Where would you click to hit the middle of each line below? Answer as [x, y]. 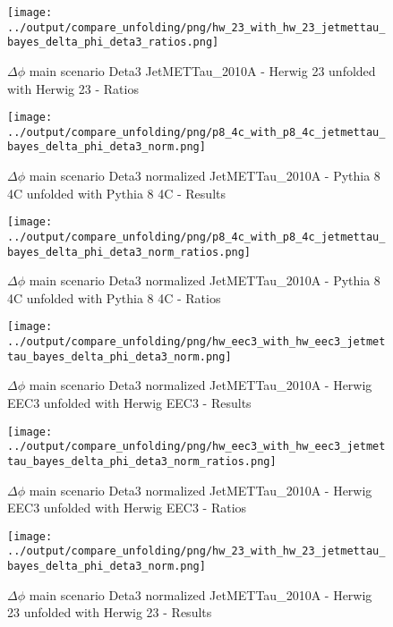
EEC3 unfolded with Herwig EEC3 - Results [129, 403]
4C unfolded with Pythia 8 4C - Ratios [114, 297]
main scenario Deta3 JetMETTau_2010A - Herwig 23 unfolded [202, 70]
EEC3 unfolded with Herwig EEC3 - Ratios [127, 508]
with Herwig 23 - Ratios [73, 88]
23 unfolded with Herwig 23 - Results [110, 612]
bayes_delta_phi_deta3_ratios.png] [113, 42]
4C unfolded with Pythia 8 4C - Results [116, 193]
